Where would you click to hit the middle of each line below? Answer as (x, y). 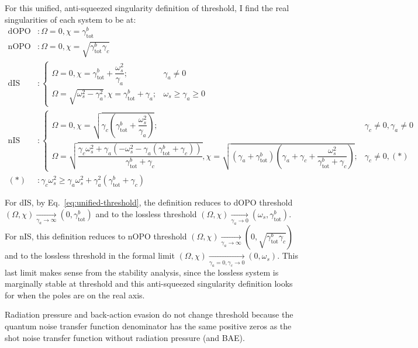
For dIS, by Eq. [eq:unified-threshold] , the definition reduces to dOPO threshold (149, 202)
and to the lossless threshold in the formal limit (90, 255)
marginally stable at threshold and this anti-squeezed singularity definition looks (149, 283)
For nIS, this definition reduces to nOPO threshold (96, 236)
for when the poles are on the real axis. (75, 295)
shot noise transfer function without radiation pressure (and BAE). (125, 337)
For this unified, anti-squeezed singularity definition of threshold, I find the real (147, 8)
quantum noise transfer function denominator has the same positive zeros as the (148, 326)
